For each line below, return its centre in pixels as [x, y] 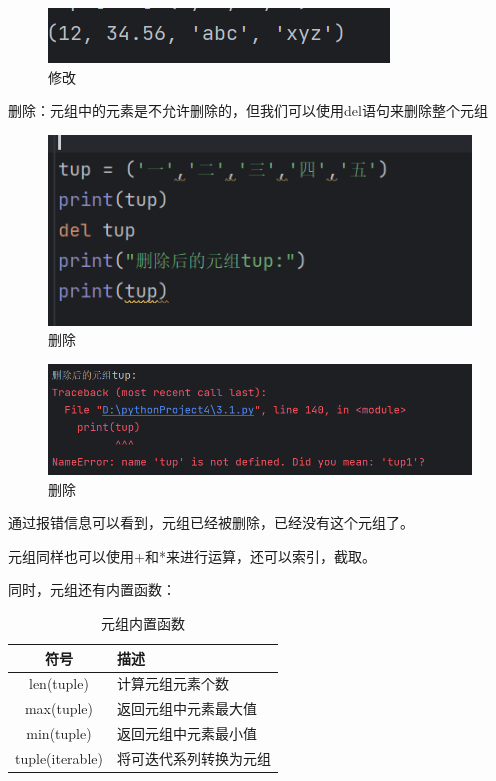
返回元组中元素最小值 [186, 733]
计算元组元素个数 [172, 683]
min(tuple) [59, 733]
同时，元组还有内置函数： [92, 589]
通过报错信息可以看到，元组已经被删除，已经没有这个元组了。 [211, 522]
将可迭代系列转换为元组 [193, 757]
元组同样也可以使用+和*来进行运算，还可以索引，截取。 [192, 555]
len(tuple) [59, 683]
